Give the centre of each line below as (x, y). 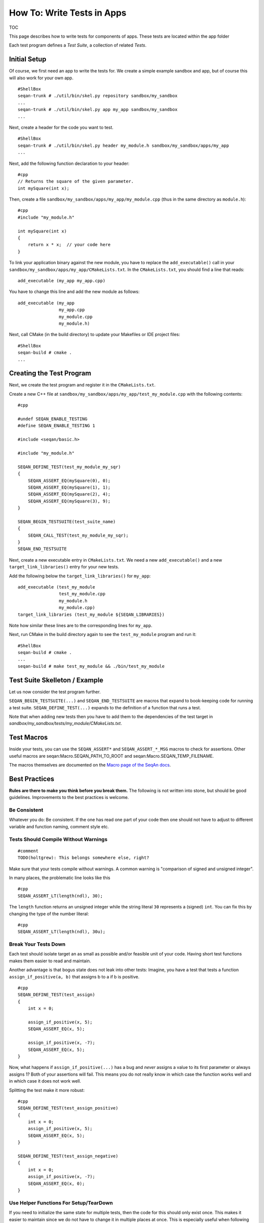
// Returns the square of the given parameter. (76, 181)
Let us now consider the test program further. (55, 692)
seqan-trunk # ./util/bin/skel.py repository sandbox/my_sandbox (98, 96)
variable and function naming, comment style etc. (59, 826)
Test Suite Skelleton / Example (56, 680)
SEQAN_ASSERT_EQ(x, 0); (56, 1183)
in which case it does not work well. (45, 1081)
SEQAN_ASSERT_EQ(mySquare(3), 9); (69, 501)
